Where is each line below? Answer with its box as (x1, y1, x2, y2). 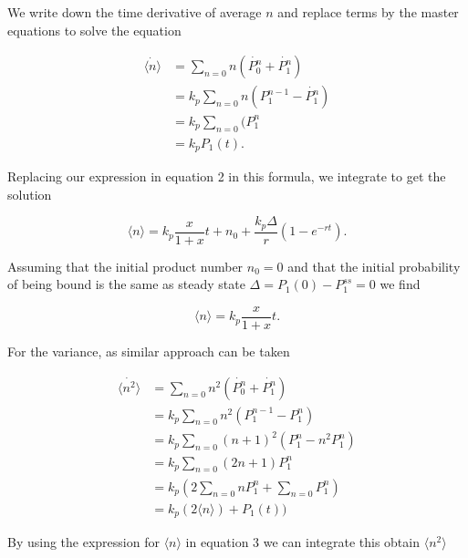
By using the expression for (7, 532, 160, 552)
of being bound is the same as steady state (7, 274, 245, 294)
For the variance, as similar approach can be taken (7, 341, 290, 360)
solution (7, 184, 52, 203)
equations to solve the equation (7, 20, 182, 39)
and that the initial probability (287, 256, 461, 275)
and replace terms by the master (277, 3, 459, 21)
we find (380, 274, 421, 294)
